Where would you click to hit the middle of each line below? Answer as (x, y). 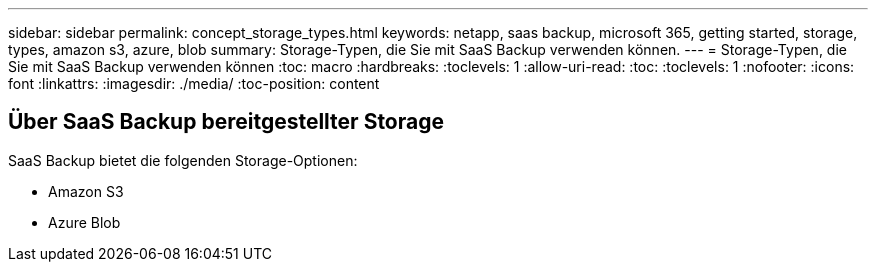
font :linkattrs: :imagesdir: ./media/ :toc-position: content (194, 83)
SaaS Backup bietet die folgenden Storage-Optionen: (183, 160)
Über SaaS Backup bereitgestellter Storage (226, 122)
